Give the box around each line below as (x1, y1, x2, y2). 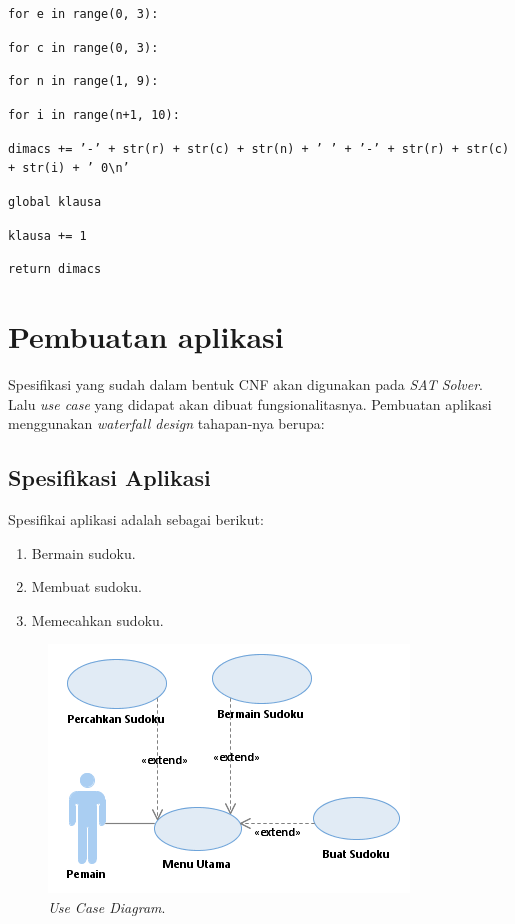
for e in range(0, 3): (8, 7, 159, 21)
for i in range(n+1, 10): (8, 107, 180, 122)
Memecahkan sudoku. (31, 609, 164, 630)
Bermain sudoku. (31, 542, 136, 563)
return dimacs (8, 262, 102, 277)
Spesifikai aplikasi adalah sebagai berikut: (8, 509, 264, 530)
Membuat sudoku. (31, 576, 142, 597)
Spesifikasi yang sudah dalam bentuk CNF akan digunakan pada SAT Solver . (8, 374, 483, 395)
